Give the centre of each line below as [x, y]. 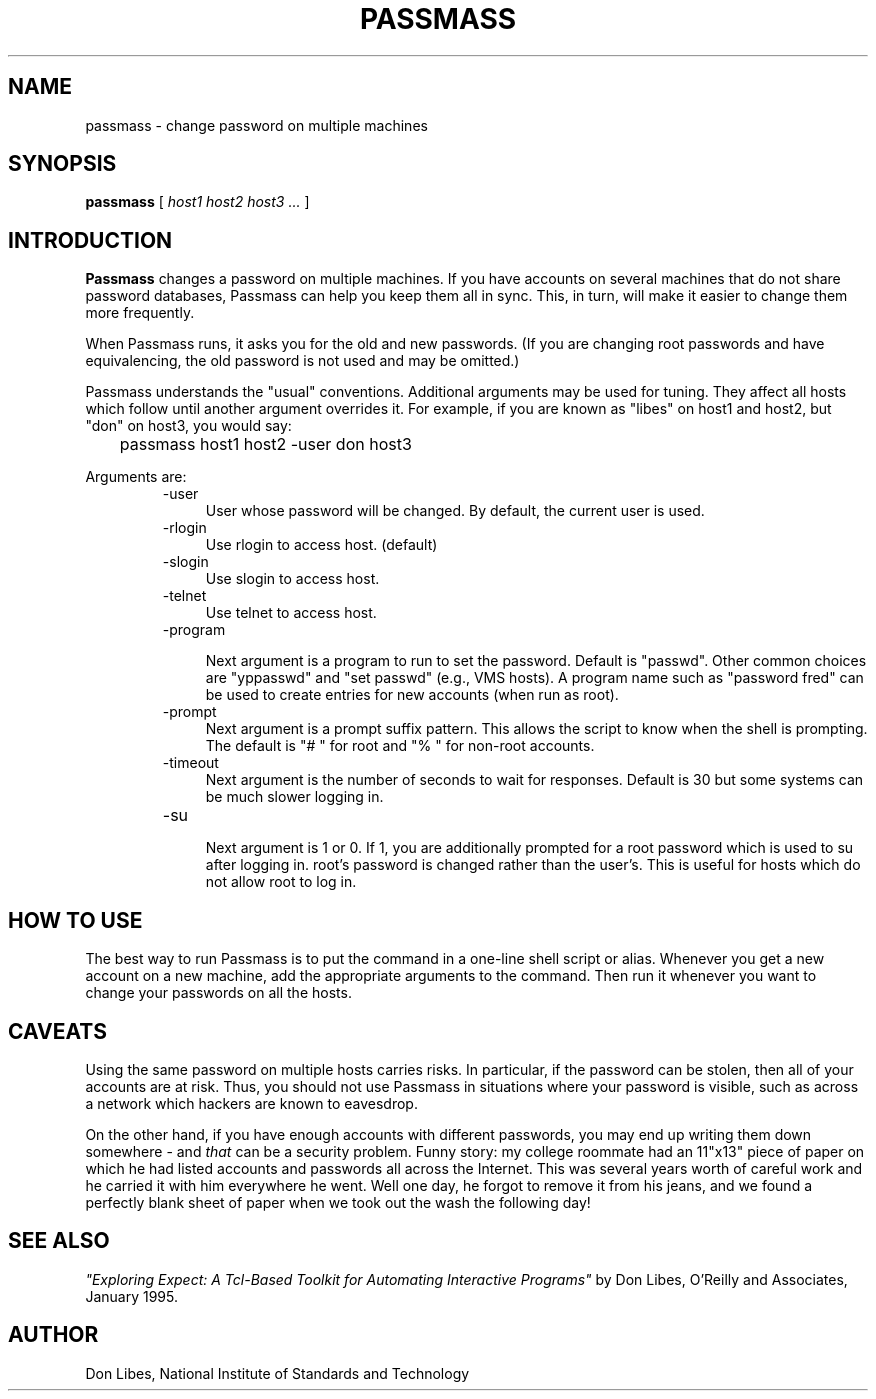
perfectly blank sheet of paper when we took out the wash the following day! [338, 1202]
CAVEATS [57, 1031]
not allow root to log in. [281, 882]
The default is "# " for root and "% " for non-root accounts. [400, 746]
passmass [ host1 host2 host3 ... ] [197, 202]
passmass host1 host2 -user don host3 [265, 444]
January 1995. [131, 1296]
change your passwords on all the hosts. [218, 993]
